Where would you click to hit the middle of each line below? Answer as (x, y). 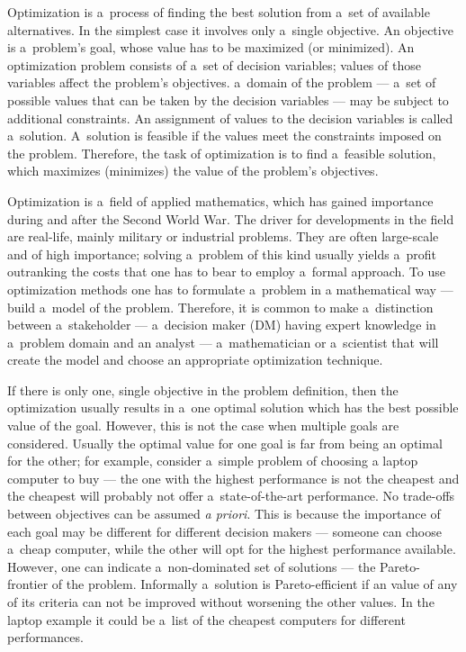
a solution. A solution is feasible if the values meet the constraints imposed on (224, 136)
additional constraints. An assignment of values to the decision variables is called (230, 118)
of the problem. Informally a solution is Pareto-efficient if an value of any (255, 584)
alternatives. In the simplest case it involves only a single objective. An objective (230, 29)
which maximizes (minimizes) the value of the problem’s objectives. (193, 171)
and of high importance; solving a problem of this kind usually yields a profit (222, 254)
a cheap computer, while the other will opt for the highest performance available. (232, 549)
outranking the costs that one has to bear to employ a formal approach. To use (226, 272)
